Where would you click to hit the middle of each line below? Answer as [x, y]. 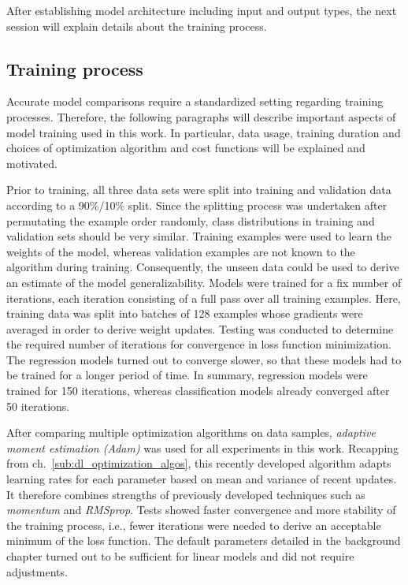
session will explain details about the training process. [137, 26]
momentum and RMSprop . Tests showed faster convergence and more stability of [201, 510]
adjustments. [37, 571]
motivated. [32, 163]
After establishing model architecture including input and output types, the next [202, 10]
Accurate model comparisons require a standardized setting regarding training [195, 101]
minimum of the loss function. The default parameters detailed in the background [204, 540]
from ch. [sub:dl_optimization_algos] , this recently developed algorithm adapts [199, 463]
